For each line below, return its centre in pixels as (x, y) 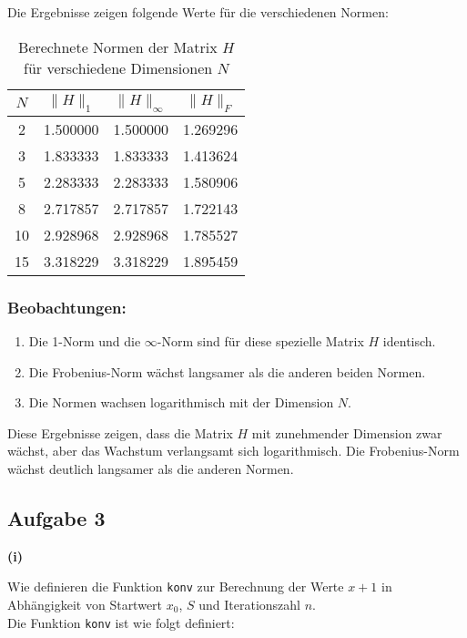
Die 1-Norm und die (85, 341)
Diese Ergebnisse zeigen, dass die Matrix (120, 432)
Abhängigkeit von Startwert (85, 605)
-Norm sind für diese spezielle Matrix (260, 341)
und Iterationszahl (249, 605)
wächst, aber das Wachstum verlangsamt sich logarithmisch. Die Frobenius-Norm (233, 451)
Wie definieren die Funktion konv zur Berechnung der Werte (176, 587)
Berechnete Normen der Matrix (118, 46)
